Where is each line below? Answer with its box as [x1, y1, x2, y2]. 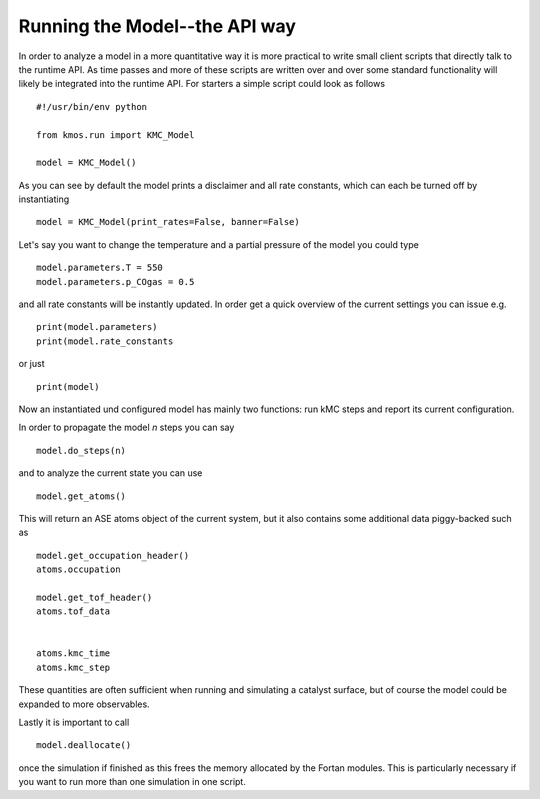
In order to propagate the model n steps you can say [18, 421, 235, 434]
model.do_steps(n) [36, 445, 127, 456]
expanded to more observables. [18, 698, 150, 710]
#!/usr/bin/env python [36, 101, 148, 112]
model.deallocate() [36, 740, 132, 751]
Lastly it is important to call [18, 716, 130, 728]
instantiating [18, 193, 70, 205]
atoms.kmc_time [36, 648, 111, 659]
